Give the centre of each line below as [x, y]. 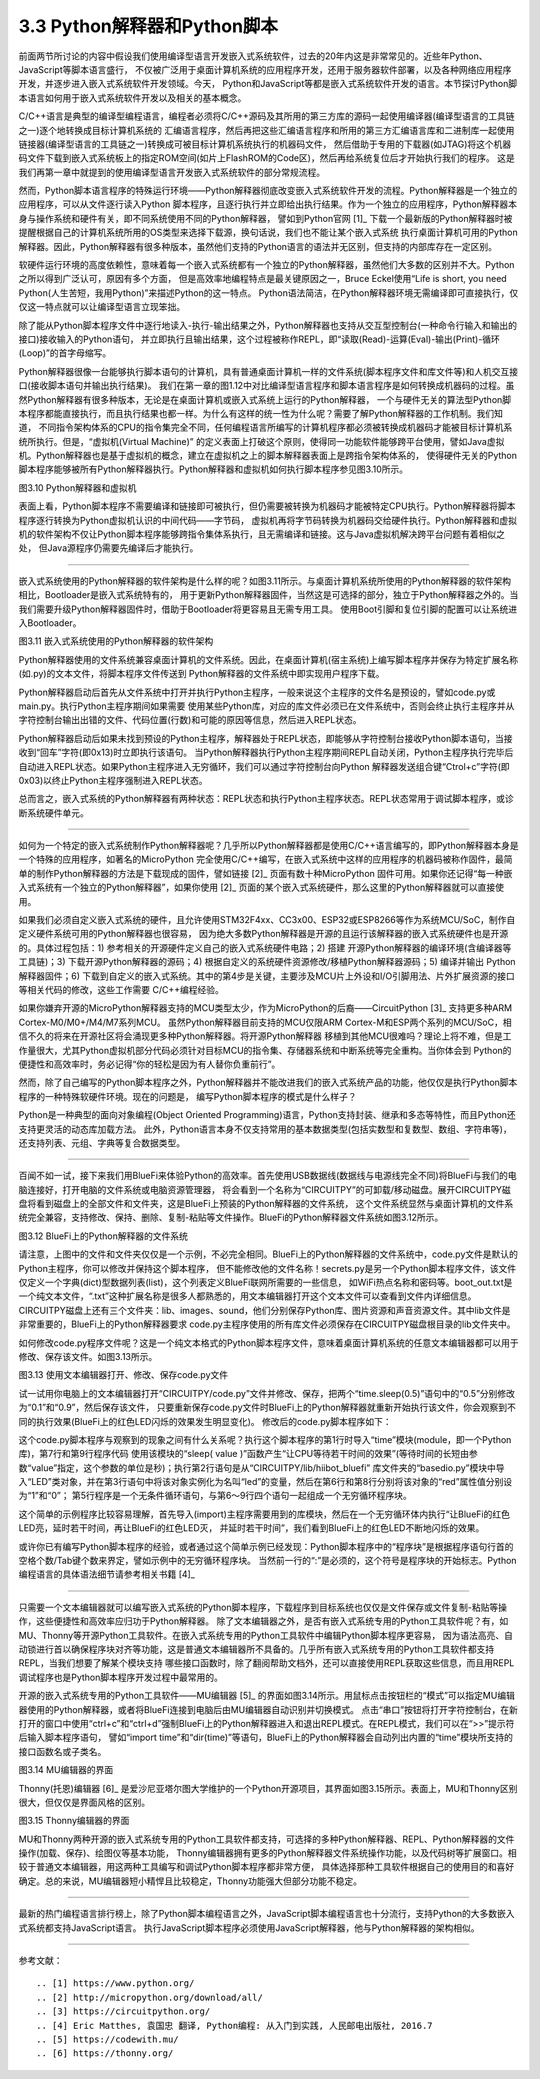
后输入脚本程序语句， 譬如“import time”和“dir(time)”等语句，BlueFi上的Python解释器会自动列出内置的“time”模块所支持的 [266, 1737]
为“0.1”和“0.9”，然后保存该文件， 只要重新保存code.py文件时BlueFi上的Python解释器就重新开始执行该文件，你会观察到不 [267, 1407]
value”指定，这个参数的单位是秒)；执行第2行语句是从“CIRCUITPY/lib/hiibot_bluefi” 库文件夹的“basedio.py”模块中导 [268, 1467]
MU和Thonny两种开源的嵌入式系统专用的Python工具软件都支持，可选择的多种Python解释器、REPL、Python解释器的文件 [266, 1839]
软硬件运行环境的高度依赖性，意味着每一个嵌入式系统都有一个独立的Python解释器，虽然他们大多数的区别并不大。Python [266, 265]
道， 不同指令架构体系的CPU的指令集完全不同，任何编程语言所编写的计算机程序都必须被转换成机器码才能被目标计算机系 [265, 427]
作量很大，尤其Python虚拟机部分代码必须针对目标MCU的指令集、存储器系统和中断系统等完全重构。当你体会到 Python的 [265, 1050]
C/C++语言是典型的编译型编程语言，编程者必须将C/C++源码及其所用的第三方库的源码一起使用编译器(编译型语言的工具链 [266, 116]
